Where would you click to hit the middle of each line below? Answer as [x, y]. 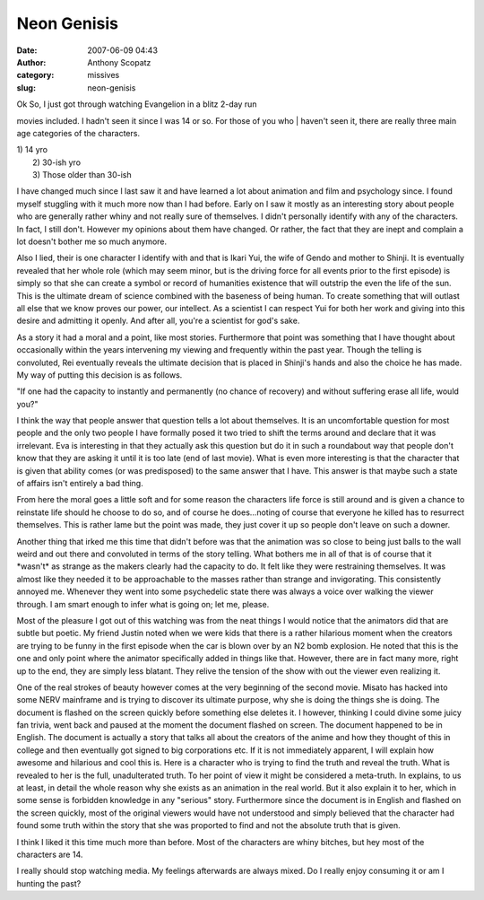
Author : [31, 62]
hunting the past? [49, 883]
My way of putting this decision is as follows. [99, 375]
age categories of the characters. [78, 133]
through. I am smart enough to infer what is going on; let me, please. [143, 604]
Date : [27, 50]
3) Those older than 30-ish [82, 175]
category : [35, 75]
